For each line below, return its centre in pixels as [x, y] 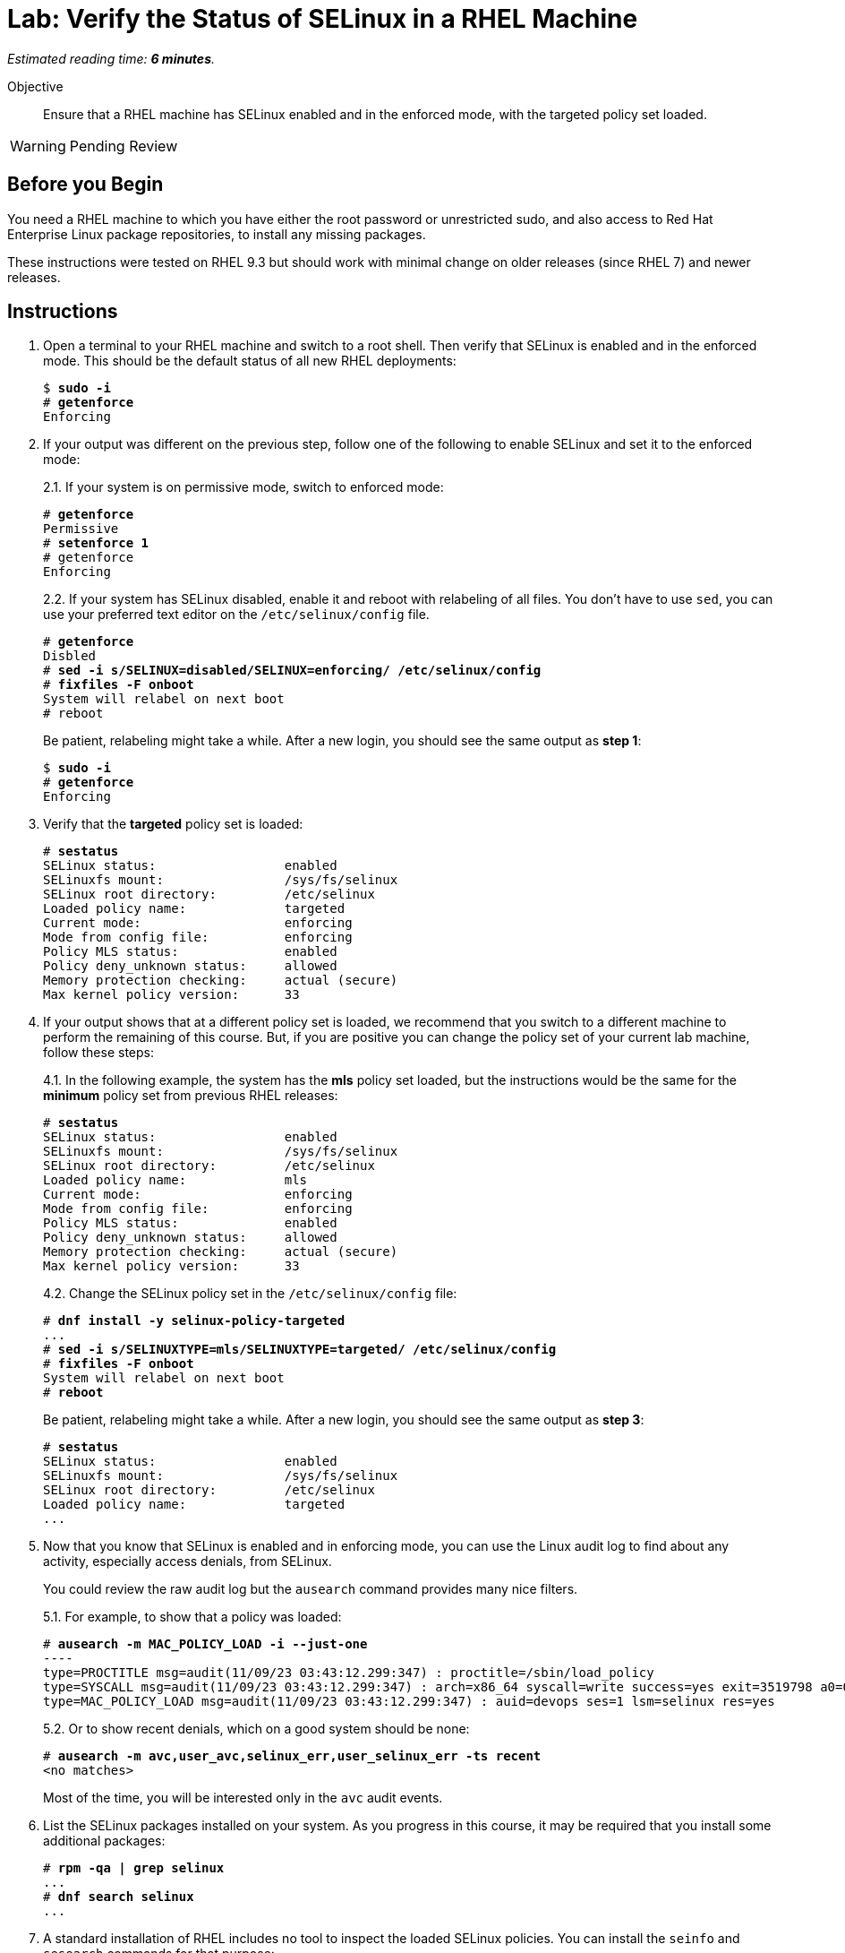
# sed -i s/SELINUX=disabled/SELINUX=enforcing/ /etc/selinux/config [292, 671]
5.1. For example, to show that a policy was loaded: [192, 1617]
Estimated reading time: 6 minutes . [111, 58]
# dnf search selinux [119, 1897]
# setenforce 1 [96, 543]
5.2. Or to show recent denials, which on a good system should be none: [256, 1729]
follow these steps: [98, 1053]
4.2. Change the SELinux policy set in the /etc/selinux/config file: [250, 1294]
